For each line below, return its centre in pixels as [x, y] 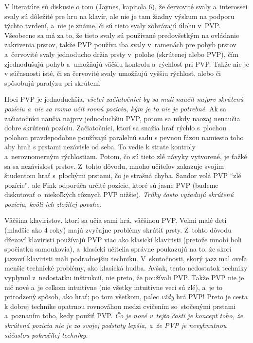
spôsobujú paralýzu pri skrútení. [53, 82]
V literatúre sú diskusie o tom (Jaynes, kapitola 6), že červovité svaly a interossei [126, 6]
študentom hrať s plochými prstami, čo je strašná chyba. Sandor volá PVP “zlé [123, 175]
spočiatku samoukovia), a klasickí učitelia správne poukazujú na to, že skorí [118, 249]
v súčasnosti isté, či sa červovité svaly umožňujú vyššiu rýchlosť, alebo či [113, 73]
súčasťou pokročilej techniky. [46, 334]
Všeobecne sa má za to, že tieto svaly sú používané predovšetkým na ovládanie [122, 35]
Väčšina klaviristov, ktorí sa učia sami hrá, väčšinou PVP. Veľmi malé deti [116, 220]
